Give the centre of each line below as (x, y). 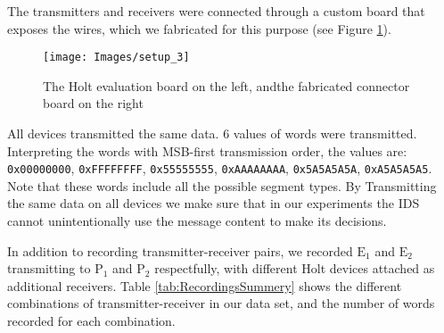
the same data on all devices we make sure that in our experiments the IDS (214, 203)
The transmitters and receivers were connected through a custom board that (216, 11)
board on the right (93, 103)
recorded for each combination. (91, 321)
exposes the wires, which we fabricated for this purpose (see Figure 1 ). (199, 28)
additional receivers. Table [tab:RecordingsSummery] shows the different (205, 285)
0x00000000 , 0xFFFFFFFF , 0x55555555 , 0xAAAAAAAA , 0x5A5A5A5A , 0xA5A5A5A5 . (220, 168)
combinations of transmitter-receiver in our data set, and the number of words (221, 303)
